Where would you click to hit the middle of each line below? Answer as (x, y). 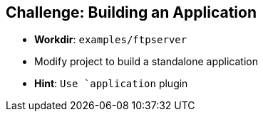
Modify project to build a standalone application (146, 62)
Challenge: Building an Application (131, 12)
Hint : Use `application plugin (111, 84)
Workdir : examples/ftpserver (111, 40)
